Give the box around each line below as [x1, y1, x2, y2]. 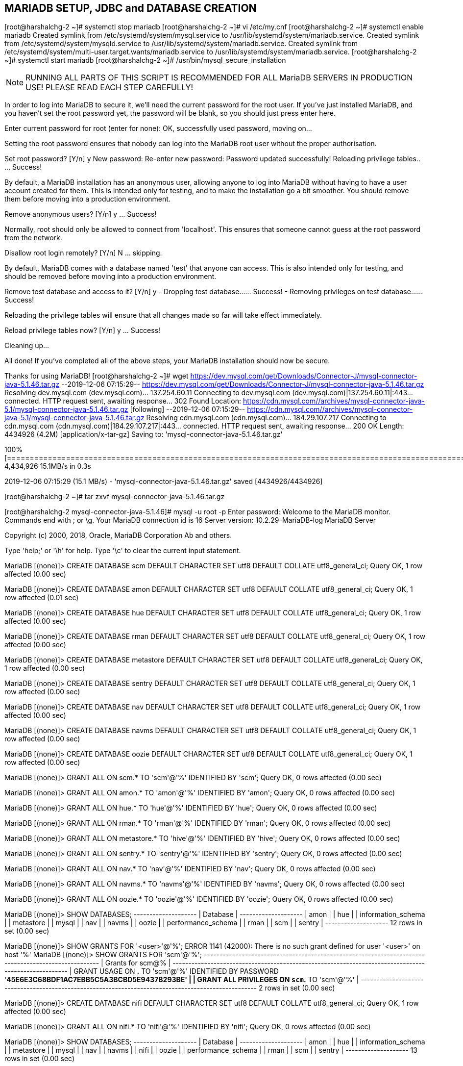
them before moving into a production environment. [4, 195, 171, 203]
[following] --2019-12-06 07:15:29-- [130, 405, 245, 414]
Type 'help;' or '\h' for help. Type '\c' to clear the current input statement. [4, 546, 241, 555]
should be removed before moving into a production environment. [4, 272, 217, 281]
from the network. [4, 233, 62, 242]
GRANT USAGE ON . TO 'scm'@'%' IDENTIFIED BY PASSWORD [73, 967, 279, 976]
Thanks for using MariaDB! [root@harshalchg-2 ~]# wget [4, 372, 189, 381]
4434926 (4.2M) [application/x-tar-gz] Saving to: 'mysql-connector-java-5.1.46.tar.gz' [4, 430, 283, 439]
